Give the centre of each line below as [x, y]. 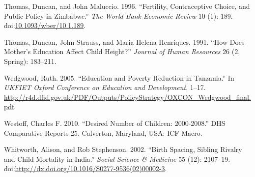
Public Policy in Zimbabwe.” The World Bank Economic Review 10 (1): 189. [118, 15]
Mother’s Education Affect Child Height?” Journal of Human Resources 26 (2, [122, 51]
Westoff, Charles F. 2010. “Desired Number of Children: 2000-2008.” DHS [115, 123]
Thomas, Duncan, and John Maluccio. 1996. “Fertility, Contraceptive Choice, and [127, 6]
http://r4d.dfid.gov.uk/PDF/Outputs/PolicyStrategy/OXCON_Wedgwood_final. [127, 97]
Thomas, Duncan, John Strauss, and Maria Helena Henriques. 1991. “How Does [124, 42]
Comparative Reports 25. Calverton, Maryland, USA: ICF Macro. [103, 133]
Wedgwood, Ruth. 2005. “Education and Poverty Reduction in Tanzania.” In [119, 77]
